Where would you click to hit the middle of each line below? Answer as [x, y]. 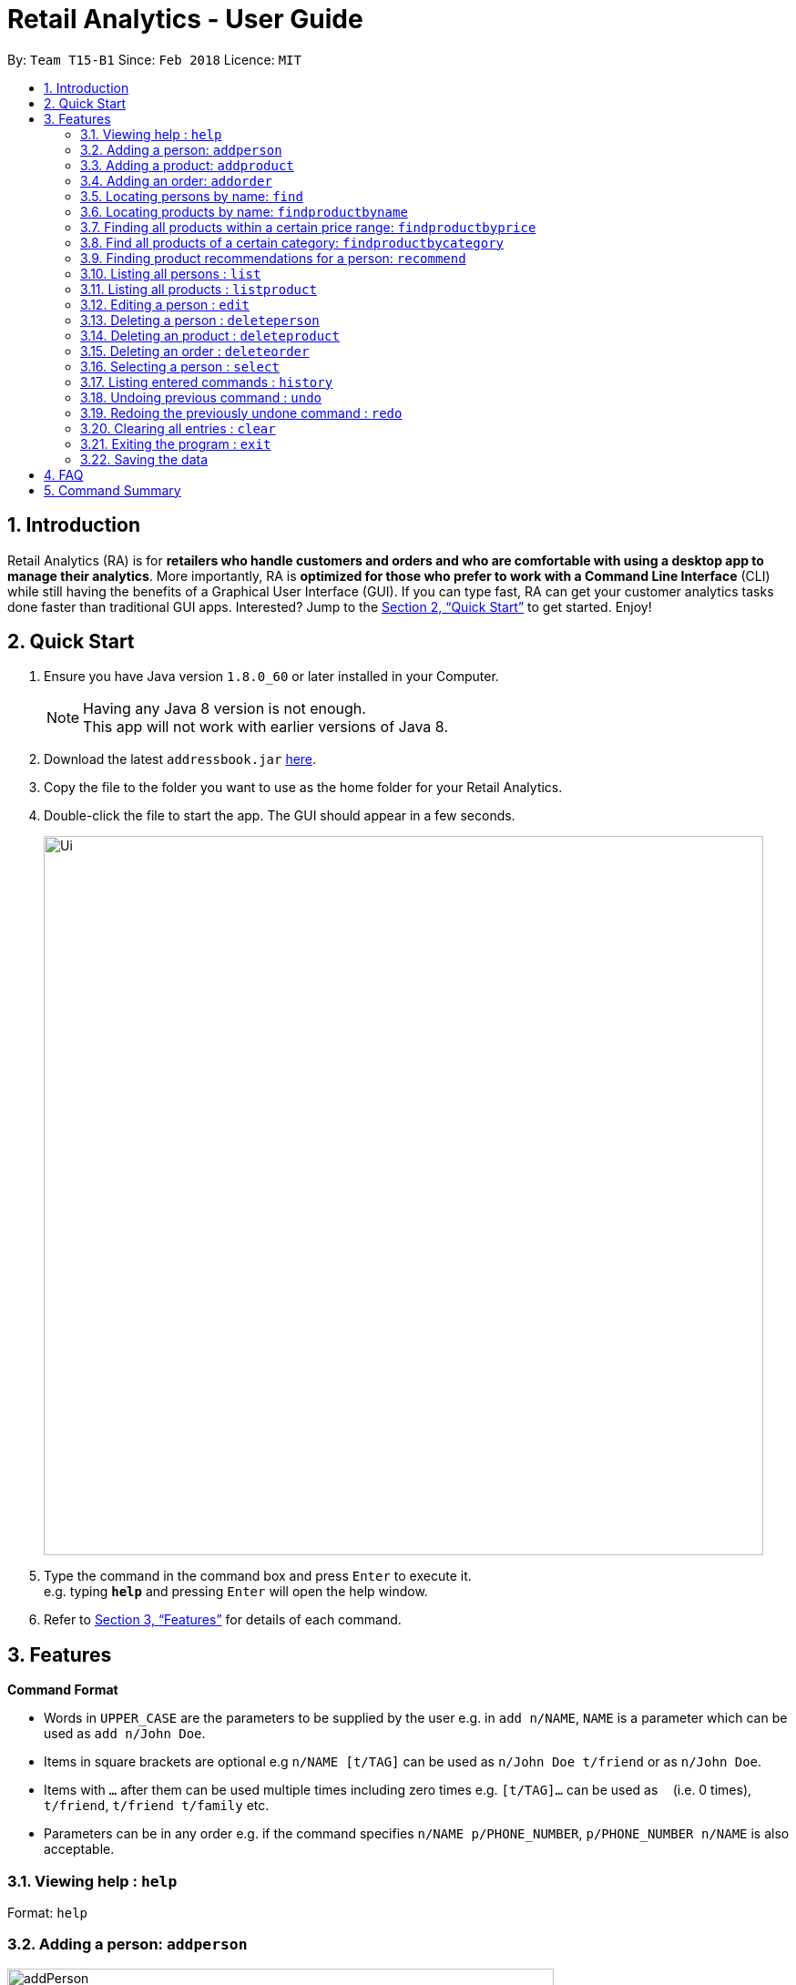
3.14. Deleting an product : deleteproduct [210, 335]
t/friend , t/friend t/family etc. [157, 1806]
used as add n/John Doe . [125, 1734]
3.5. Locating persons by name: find [192, 196]
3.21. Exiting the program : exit [176, 443]
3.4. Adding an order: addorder [176, 180]
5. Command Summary [112, 490]
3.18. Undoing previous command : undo [201, 397]
